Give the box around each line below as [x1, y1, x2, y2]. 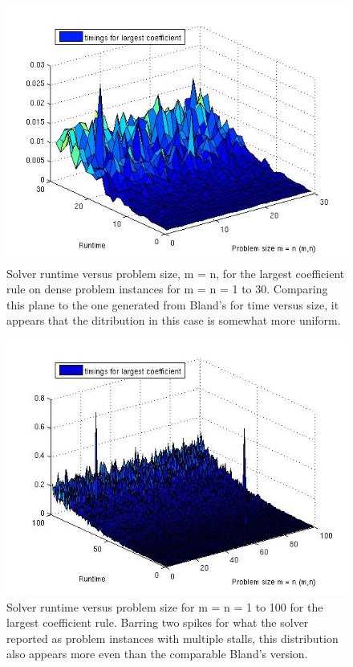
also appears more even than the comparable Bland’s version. [6, 645, 308, 662]
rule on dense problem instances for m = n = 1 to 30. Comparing [6, 280, 328, 297]
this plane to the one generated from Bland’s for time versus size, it [6, 296, 339, 313]
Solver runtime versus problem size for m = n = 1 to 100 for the [6, 598, 323, 615]
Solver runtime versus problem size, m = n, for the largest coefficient [6, 264, 345, 281]
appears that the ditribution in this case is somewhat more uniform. [6, 312, 341, 329]
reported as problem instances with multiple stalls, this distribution [6, 629, 339, 646]
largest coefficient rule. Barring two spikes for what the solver [6, 614, 309, 631]
